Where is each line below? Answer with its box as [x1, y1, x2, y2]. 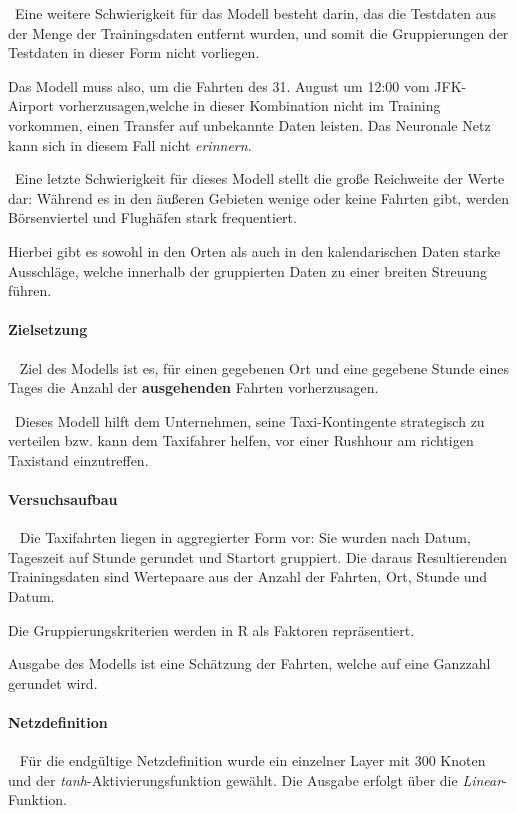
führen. [8, 280, 52, 301]
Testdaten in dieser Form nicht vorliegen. [8, 42, 260, 63]
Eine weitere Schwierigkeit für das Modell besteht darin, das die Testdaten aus [14, 3, 497, 23]
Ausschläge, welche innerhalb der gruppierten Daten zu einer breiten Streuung [8, 260, 487, 281]
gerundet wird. [8, 672, 98, 693]
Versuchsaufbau [8, 489, 118, 510]
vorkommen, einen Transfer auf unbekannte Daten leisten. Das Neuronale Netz [8, 114, 491, 135]
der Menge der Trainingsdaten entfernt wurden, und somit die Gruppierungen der [8, 22, 509, 43]
